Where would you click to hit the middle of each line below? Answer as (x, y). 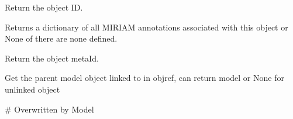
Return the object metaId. (52, 58)
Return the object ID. (44, 7)
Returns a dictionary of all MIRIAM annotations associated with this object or (146, 27)
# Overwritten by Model (49, 109)
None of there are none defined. (61, 38)
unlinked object (32, 89)
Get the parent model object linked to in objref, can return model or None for (144, 78)
